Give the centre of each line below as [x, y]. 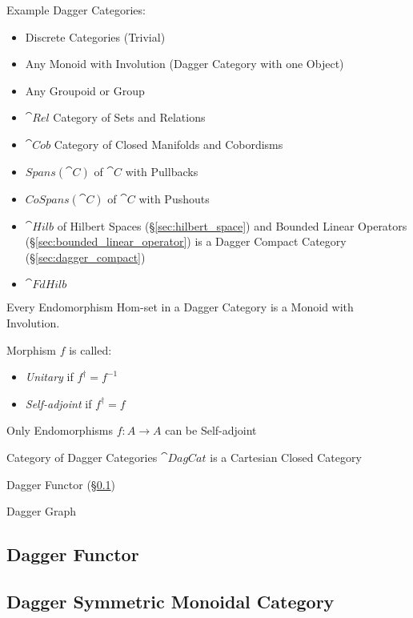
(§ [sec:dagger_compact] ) [85, 257]
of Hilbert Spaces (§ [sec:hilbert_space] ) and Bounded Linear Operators [232, 225]
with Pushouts [174, 198]
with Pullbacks [162, 171]
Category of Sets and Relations [129, 117]
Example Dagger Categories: [76, 10]
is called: [90, 349]
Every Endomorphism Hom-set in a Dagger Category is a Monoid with [180, 307]
